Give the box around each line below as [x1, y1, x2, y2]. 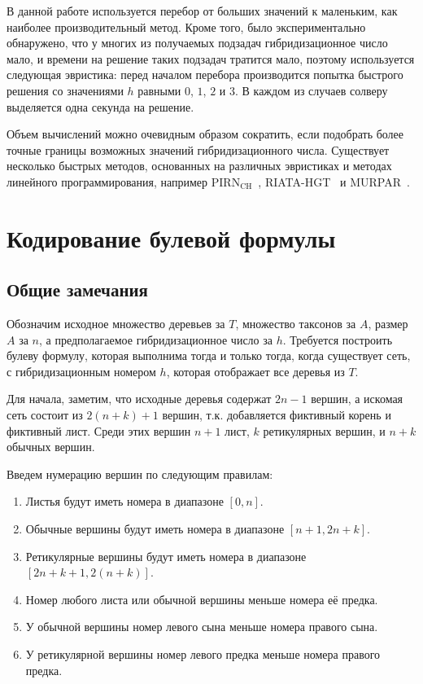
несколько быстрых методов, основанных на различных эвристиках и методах [7, 157, 392, 174]
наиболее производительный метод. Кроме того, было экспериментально [7, 18, 366, 35]
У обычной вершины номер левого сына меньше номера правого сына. [25, 618, 378, 635]
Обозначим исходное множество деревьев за [7, 315, 225, 332]
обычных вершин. [7, 438, 95, 455]
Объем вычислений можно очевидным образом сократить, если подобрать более [7, 125, 404, 142]
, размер [368, 315, 408, 332]
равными [137, 81, 181, 99]
